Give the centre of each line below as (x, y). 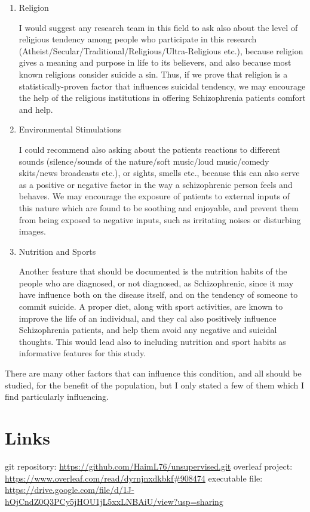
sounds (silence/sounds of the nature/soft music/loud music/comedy (144, 161)
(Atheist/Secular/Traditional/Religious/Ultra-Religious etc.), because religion (161, 50)
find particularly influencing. (57, 397)
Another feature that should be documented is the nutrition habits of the (153, 271)
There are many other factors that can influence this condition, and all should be (153, 373)
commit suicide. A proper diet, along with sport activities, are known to (151, 306)
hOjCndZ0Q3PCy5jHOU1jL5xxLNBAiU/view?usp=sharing (114, 501)
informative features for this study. (82, 353)
